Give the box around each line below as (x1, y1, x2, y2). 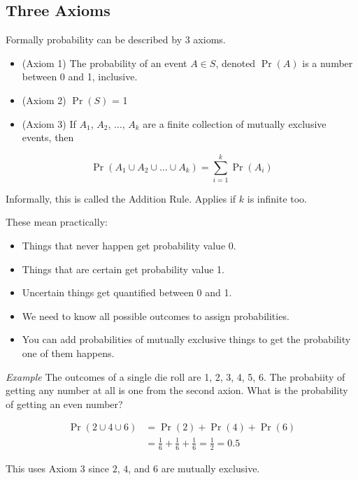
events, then (22, 130, 74, 145)
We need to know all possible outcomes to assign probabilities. (22, 308, 289, 323)
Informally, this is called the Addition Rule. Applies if (6, 191, 236, 205)
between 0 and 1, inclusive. (22, 69, 138, 84)
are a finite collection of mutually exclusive (143, 116, 327, 131)
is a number (302, 55, 353, 70)
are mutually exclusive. (161, 460, 260, 475)
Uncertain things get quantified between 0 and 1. (22, 285, 232, 300)
